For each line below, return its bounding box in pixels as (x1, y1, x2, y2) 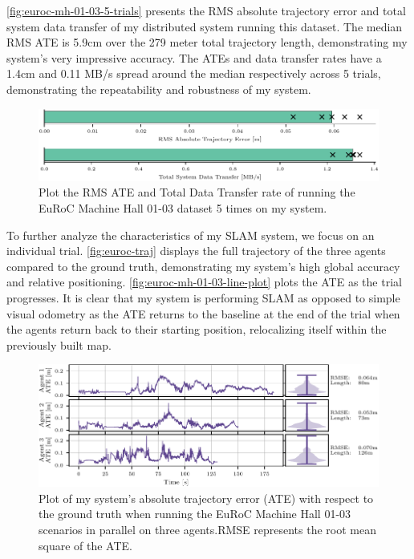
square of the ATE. (39, 537, 132, 553)
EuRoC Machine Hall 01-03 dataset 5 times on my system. (39, 200, 327, 217)
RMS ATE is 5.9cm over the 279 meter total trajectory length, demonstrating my (6, 34, 408, 51)
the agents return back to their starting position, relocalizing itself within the (6, 321, 387, 338)
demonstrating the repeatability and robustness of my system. (6, 80, 311, 97)
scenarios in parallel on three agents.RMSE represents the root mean (39, 521, 376, 538)
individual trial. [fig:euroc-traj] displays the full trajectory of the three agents (6, 242, 386, 259)
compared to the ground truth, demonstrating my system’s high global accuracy (6, 257, 400, 274)
